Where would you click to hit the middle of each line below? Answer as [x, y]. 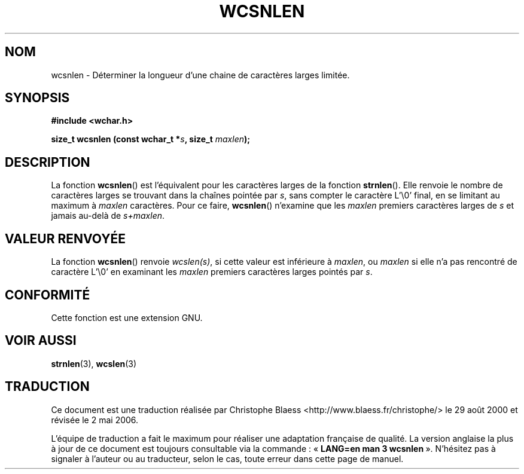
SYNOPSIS [37, 98]
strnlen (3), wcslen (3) [94, 363]
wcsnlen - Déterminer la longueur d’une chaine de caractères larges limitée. [200, 75]
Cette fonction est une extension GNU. [127, 317]
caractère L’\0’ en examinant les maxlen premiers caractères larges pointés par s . [212, 272]
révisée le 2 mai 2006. [95, 420]
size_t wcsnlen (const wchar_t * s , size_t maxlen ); [151, 139]
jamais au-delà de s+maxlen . [108, 216]
